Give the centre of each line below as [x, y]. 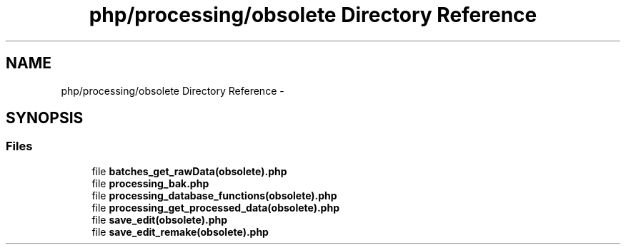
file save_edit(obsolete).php [160, 219]
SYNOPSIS [45, 118]
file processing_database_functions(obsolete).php [214, 195]
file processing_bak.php [150, 183]
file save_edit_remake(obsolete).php [180, 231]
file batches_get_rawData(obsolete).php [189, 171]
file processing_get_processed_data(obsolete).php [215, 207]
